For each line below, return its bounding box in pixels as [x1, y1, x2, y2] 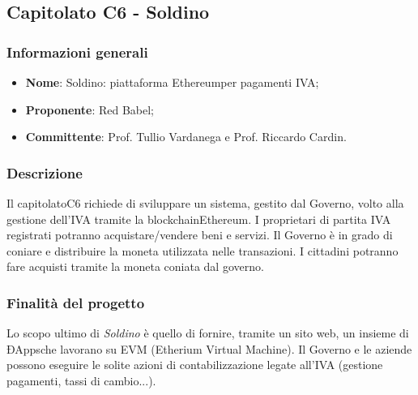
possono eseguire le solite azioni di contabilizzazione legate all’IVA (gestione [6, 356, 383, 373]
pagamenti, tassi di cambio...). [6, 371, 156, 389]
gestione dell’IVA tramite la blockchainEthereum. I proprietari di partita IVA [6, 210, 391, 227]
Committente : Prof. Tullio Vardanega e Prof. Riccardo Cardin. [25, 128, 347, 145]
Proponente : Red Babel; [25, 101, 154, 118]
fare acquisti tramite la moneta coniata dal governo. [6, 258, 264, 275]
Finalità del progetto [6, 292, 145, 312]
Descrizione [6, 162, 83, 182]
